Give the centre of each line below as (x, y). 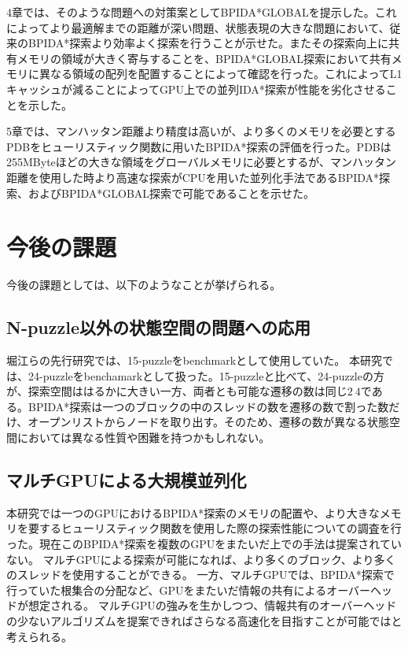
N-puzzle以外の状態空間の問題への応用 (159, 327)
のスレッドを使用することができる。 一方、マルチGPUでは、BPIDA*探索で (200, 575)
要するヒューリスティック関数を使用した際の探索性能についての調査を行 (215, 528)
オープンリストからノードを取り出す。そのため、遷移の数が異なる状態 (209, 422)
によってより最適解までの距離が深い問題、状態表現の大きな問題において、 (198, 27)
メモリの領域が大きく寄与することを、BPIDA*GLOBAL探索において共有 (204, 58)
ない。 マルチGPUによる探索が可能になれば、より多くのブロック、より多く (201, 559)
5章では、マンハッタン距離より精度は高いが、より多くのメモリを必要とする (201, 131)
